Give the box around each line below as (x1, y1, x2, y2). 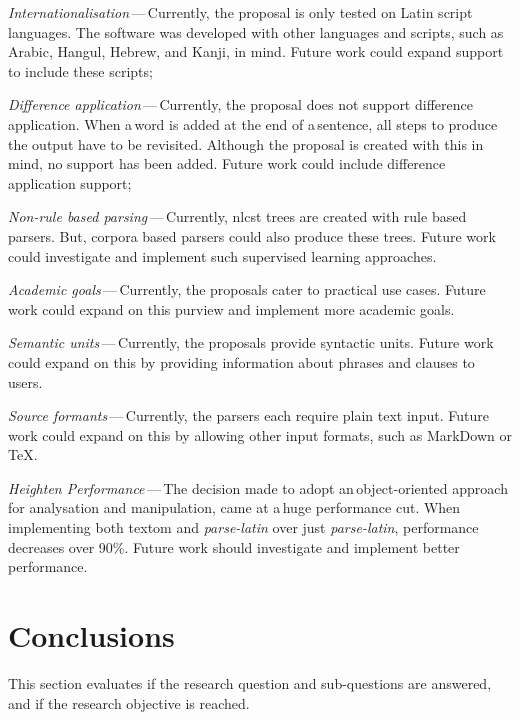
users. (8, 371, 43, 392)
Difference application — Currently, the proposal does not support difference (8, 94, 473, 115)
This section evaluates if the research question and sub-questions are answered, (8, 672, 492, 693)
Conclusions (8, 615, 175, 656)
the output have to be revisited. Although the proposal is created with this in (8, 133, 484, 154)
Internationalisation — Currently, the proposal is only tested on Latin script (8, 2, 473, 22)
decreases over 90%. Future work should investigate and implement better (8, 536, 460, 557)
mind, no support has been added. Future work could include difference (8, 153, 446, 174)
